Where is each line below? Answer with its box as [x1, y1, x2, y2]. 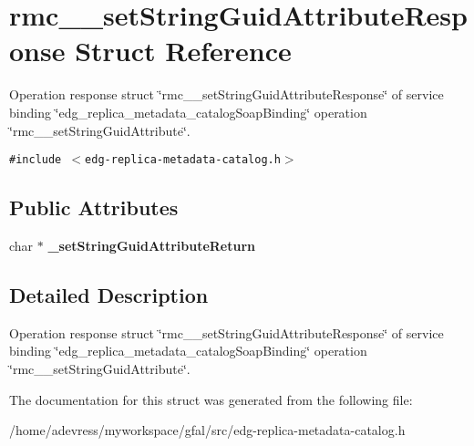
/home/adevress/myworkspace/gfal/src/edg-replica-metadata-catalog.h [9, 420, 406, 440]
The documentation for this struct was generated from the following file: [9, 389, 413, 409]
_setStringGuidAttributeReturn [47, 235, 256, 254]
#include [9, 153, 62, 167]
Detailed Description [9, 280, 209, 308]
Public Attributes [9, 193, 179, 222]
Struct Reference [75, 32, 292, 69]
